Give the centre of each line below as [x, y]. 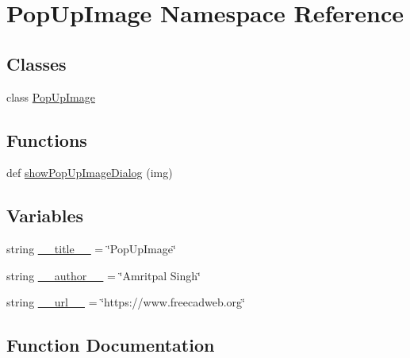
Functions [47, 139]
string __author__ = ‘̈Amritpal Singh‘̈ [103, 275]
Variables [45, 216]
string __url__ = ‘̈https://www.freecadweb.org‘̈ [126, 302]
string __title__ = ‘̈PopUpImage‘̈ [91, 249]
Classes [36, 63]
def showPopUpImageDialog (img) [90, 173]
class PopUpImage [51, 96]
